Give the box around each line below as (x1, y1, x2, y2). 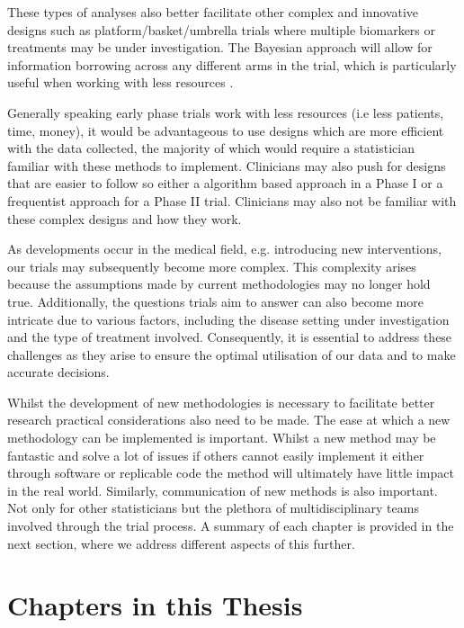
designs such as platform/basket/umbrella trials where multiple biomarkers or (7, 20, 436, 39)
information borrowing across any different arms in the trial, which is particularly (7, 55, 457, 74)
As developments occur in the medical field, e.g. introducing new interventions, (7, 239, 442, 258)
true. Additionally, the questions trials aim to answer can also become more (7, 292, 424, 310)
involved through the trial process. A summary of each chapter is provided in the (7, 516, 454, 535)
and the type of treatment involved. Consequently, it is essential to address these (7, 327, 452, 346)
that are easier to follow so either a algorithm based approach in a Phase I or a (7, 174, 443, 193)
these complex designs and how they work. (7, 209, 242, 228)
